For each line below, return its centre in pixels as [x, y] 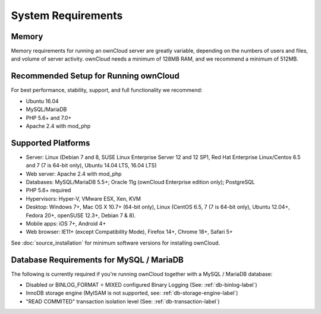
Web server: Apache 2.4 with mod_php [74, 174]
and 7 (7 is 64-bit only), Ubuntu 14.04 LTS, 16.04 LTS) [91, 166]
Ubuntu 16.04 [42, 101]
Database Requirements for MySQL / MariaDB [97, 260]
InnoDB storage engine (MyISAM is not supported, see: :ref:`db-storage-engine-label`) [132, 293]
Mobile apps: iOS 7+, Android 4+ [66, 223]
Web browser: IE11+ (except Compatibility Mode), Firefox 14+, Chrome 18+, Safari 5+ [129, 232]
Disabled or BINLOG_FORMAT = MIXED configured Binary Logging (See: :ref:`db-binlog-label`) [142, 285]
